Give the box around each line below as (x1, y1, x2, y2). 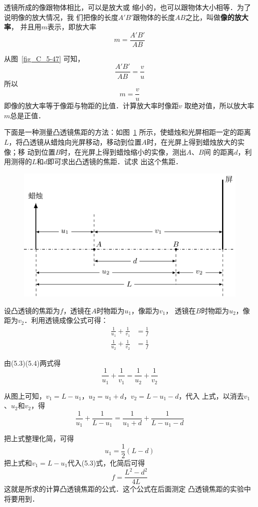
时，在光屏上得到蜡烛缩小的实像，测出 (60, 146, 187, 157)
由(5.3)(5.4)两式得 (4, 357, 61, 368)
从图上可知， (4, 390, 46, 401)
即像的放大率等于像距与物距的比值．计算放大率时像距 (4, 100, 179, 111)
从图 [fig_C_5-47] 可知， (4, 53, 85, 63)
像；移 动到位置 (4, 146, 55, 157)
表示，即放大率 (47, 21, 96, 32)
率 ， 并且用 (4, 21, 41, 32)
